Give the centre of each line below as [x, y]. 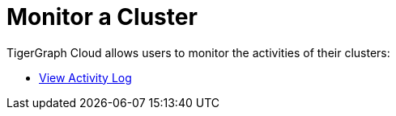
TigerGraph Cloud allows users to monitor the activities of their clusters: [198, 52]
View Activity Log [85, 77]
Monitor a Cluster [102, 17]
